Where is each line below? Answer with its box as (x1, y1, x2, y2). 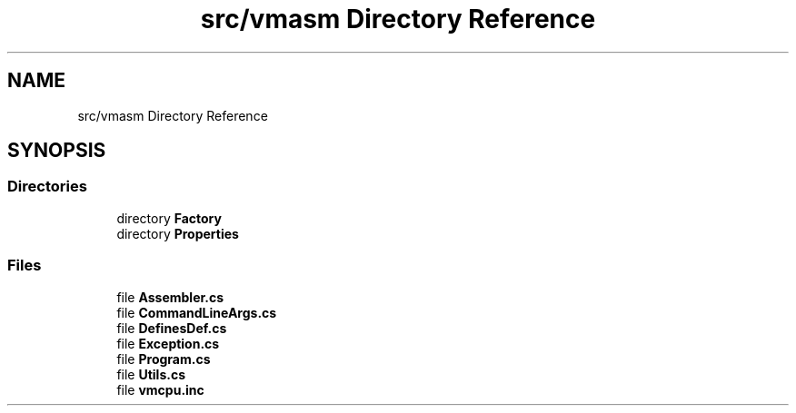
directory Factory (116, 210, 222, 226)
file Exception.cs (116, 335, 220, 351)
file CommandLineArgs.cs (116, 304, 277, 320)
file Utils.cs (116, 366, 186, 382)
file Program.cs (116, 350, 211, 367)
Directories (7, 177, 87, 196)
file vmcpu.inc (116, 381, 204, 398)
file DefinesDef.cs (116, 320, 227, 336)
